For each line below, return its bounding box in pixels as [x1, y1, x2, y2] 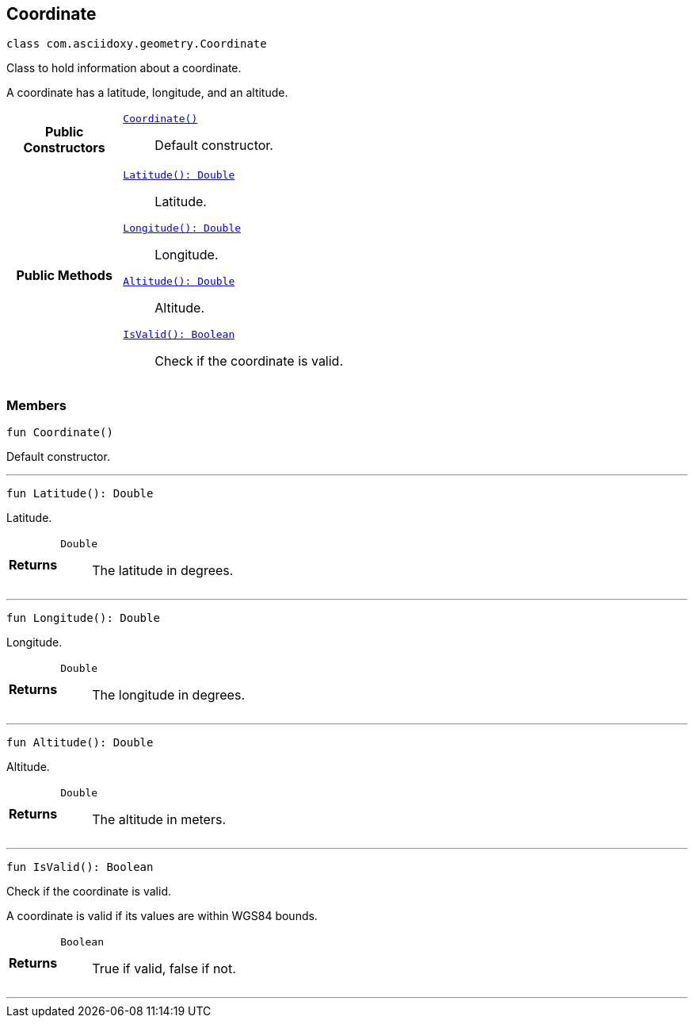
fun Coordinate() [6, 426, 113, 439]
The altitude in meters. [92, 811, 227, 828]
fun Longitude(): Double [6, 612, 160, 625]
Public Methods [16, 267, 112, 284]
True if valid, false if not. [92, 961, 236, 977]
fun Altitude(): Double [6, 736, 154, 750]
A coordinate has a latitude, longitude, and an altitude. [6, 86, 288, 100]
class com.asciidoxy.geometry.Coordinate [6, 37, 267, 51]
